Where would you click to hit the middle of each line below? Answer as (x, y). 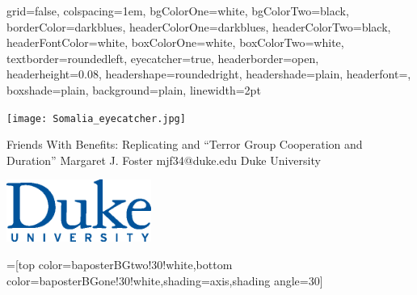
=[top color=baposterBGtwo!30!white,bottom (120, 264)
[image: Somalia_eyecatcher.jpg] (96, 118)
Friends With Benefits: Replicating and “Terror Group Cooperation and (185, 144)
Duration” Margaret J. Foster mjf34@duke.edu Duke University (164, 160)
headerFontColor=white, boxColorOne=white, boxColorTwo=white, (175, 42)
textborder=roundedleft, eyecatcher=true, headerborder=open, (163, 58)
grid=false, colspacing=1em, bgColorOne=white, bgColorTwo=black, (178, 11)
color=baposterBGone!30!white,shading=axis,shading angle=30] (165, 280)
